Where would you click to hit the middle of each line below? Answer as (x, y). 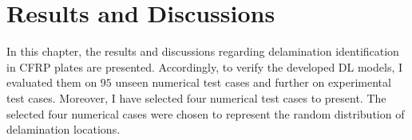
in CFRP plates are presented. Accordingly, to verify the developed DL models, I (205, 66)
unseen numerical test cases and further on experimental (253, 82)
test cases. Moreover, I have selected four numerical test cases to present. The (196, 97)
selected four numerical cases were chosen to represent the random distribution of (206, 113)
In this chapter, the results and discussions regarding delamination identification (203, 51)
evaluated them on (52, 82)
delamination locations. (63, 129)
